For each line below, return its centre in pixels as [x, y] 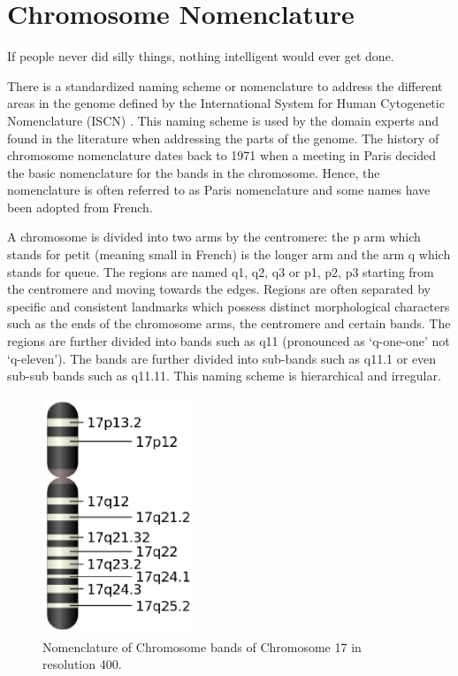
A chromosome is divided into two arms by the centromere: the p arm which [214, 237]
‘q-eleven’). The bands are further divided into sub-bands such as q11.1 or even [222, 358]
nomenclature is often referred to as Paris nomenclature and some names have [219, 190]
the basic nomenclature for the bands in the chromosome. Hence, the [194, 172]
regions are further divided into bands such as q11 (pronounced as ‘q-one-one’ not [229, 341]
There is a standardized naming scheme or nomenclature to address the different [225, 85]
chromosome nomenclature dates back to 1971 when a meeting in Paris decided [222, 155]
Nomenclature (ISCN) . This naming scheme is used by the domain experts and [223, 120]
